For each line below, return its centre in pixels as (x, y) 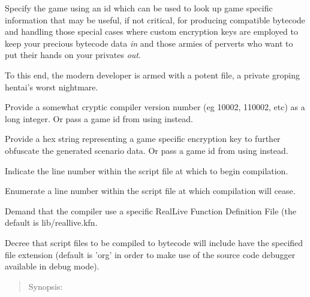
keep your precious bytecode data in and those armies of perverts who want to (149, 43)
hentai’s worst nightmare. (52, 87)
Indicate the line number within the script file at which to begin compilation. (147, 170)
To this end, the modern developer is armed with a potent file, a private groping (152, 75)
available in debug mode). (52, 266)
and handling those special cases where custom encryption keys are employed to (151, 31)
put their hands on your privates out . (73, 55)
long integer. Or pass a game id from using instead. (99, 118)
